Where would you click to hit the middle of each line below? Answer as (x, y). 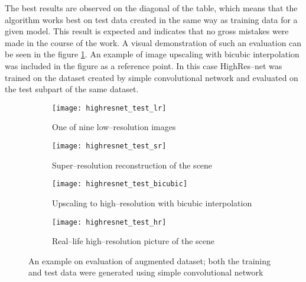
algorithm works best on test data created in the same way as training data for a (151, 19)
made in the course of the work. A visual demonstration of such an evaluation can (153, 42)
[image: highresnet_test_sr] (109, 146)
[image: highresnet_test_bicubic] (120, 184)
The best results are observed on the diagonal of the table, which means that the (151, 8)
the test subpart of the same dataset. (72, 89)
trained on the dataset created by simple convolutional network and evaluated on (152, 77)
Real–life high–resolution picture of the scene (133, 241)
